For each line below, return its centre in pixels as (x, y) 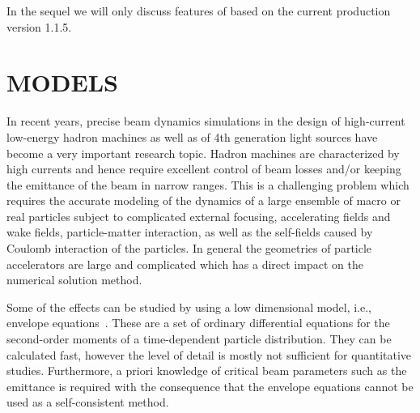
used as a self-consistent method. (88, 402)
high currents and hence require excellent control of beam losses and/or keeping (204, 169)
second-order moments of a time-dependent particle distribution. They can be (199, 339)
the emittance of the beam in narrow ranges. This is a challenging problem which (208, 184)
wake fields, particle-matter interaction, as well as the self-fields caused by (190, 232)
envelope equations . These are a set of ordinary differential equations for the (198, 323)
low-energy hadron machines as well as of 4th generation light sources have (192, 136)
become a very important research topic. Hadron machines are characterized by (203, 153)
